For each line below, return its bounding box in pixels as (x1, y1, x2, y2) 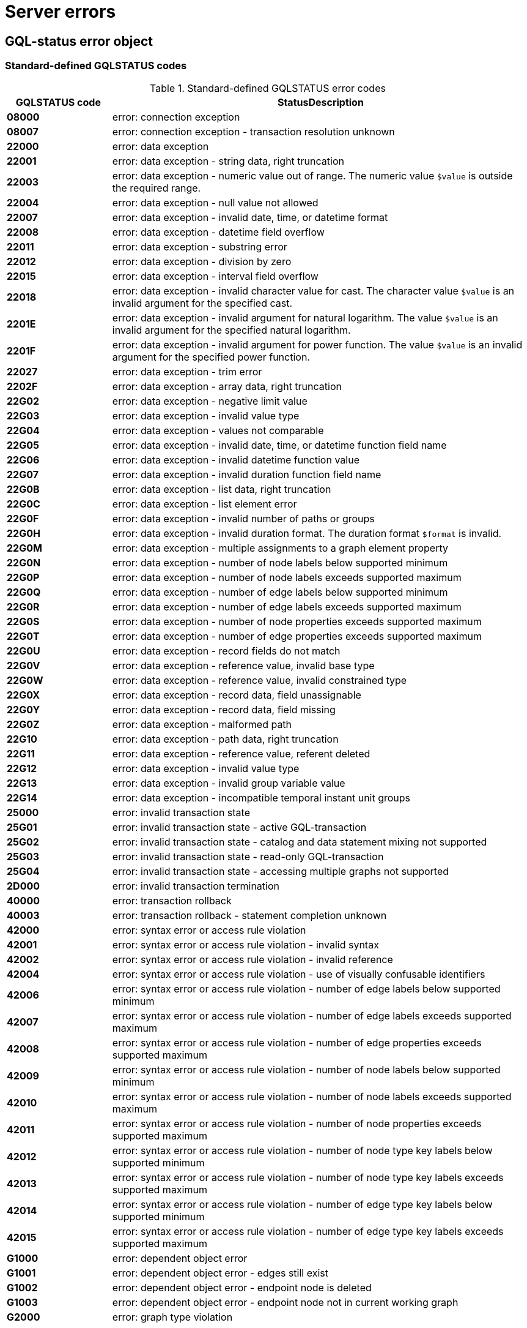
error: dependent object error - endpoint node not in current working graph (112, 1296, 459, 1308)
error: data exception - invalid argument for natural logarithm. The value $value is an (112, 311, 498, 324)
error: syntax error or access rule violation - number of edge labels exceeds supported (112, 1009, 512, 1022)
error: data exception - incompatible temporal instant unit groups (112, 791, 411, 804)
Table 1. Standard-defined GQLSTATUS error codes (150, 81, 386, 94)
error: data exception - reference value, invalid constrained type (112, 673, 407, 686)
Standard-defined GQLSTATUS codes (5, 59, 187, 72)
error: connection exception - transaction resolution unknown (112, 125, 395, 138)
